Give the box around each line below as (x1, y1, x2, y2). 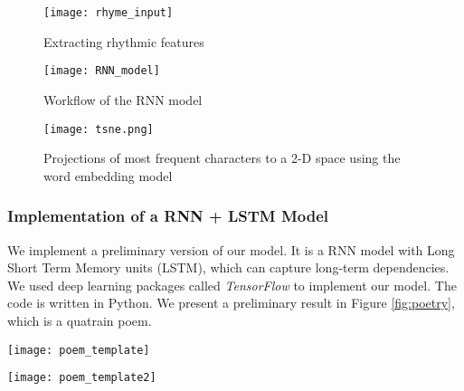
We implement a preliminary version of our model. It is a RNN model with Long (7, 240, 455, 259)
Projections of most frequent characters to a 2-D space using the (43, 148, 401, 167)
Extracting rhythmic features (43, 32, 204, 51)
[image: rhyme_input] (43, 6, 174, 19)
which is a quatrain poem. (7, 310, 152, 329)
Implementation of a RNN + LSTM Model (7, 205, 329, 227)
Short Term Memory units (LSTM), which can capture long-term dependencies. (7, 258, 450, 277)
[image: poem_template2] (7, 371, 156, 385)
